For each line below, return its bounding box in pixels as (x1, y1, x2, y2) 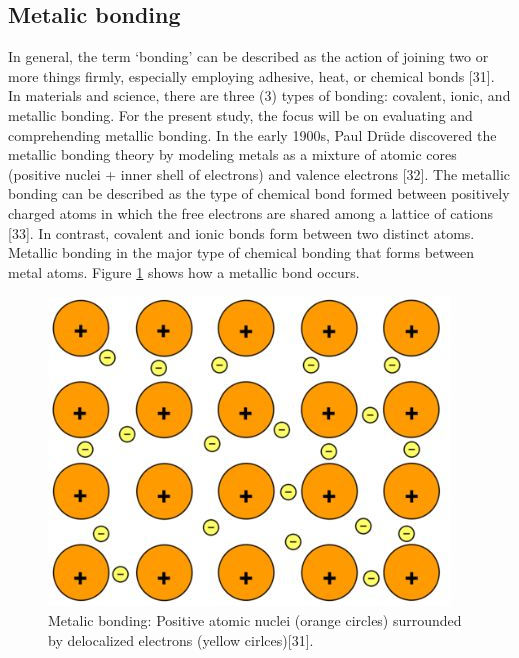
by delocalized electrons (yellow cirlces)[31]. (48, 629, 314, 650)
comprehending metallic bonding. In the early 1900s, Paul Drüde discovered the (8, 124, 497, 145)
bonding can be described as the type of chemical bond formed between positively (8, 183, 510, 204)
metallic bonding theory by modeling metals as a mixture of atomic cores (8, 144, 457, 165)
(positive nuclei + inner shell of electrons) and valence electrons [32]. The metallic (8, 163, 511, 184)
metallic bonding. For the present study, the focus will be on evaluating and (8, 104, 473, 125)
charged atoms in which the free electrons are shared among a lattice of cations (8, 202, 494, 223)
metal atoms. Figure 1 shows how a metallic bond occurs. (8, 261, 360, 282)
